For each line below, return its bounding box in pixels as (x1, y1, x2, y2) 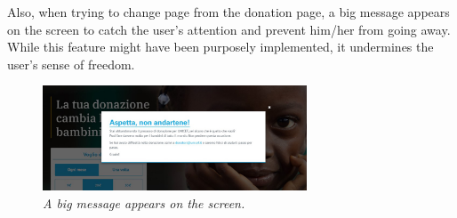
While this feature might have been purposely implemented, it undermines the (7, 37, 434, 56)
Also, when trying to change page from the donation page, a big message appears (7, 3, 450, 20)
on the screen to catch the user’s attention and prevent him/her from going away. (7, 20, 451, 38)
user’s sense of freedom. (7, 54, 135, 73)
